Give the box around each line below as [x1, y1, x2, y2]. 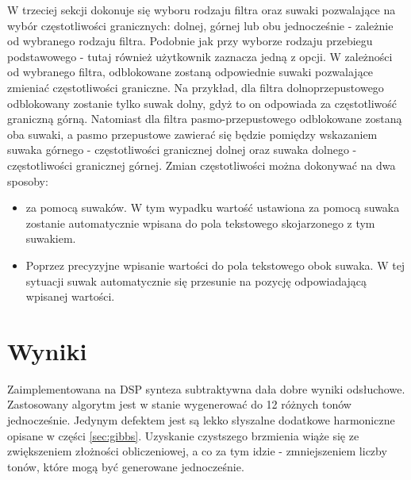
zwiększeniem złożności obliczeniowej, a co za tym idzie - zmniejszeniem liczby [7, 443, 387, 459]
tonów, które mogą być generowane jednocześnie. [7, 458, 244, 474]
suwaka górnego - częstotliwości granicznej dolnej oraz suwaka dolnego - [7, 141, 357, 158]
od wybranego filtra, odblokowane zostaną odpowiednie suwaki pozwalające [7, 63, 374, 80]
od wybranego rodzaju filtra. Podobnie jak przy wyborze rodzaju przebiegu [7, 33, 373, 49]
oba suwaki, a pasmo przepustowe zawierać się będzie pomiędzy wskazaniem [7, 125, 378, 142]
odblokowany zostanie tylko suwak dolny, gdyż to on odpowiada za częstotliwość [7, 94, 398, 111]
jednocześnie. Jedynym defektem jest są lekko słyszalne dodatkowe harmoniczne [7, 412, 395, 428]
